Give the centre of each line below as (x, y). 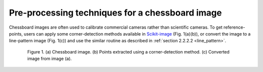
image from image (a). (50, 59)
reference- (234, 27)
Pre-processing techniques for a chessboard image (115, 13)
